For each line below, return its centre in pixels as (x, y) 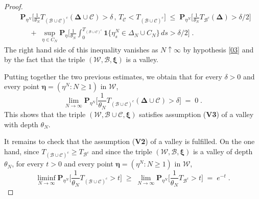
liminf (46, 178)
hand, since (22, 151)
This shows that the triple (45, 114)
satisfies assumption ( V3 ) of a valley (196, 114)
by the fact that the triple (45, 59)
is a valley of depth (223, 151)
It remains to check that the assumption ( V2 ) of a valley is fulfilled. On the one (129, 141)
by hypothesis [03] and (218, 49)
